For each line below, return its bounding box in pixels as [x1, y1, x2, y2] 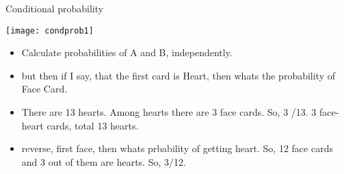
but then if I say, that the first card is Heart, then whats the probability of [21, 68, 336, 82]
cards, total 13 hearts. [47, 118, 139, 132]
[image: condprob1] [5, 25, 94, 36]
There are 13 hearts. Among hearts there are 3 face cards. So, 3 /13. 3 [21, 105, 317, 119]
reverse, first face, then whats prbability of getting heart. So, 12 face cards [21, 141, 333, 156]
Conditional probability [5, 1, 104, 15]
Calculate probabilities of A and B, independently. [21, 45, 233, 60]
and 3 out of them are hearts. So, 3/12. [21, 154, 186, 169]
